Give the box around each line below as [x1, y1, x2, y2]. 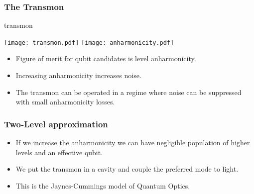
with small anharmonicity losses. [15, 97, 115, 107]
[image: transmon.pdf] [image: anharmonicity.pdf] [4, 39, 174, 46]
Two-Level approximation [4, 117, 108, 130]
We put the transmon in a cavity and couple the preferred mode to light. [15, 164, 239, 174]
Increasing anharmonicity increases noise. [15, 70, 141, 81]
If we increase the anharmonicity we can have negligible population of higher [15, 137, 250, 148]
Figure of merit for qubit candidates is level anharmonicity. [15, 53, 196, 64]
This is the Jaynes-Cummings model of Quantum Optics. [15, 180, 190, 191]
